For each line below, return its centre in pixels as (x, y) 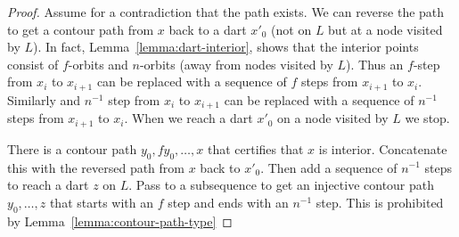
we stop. (427, 118)
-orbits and (98, 64)
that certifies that (255, 148)
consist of (33, 64)
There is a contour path (72, 148)
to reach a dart (48, 185)
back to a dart (208, 29)
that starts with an (102, 202)
